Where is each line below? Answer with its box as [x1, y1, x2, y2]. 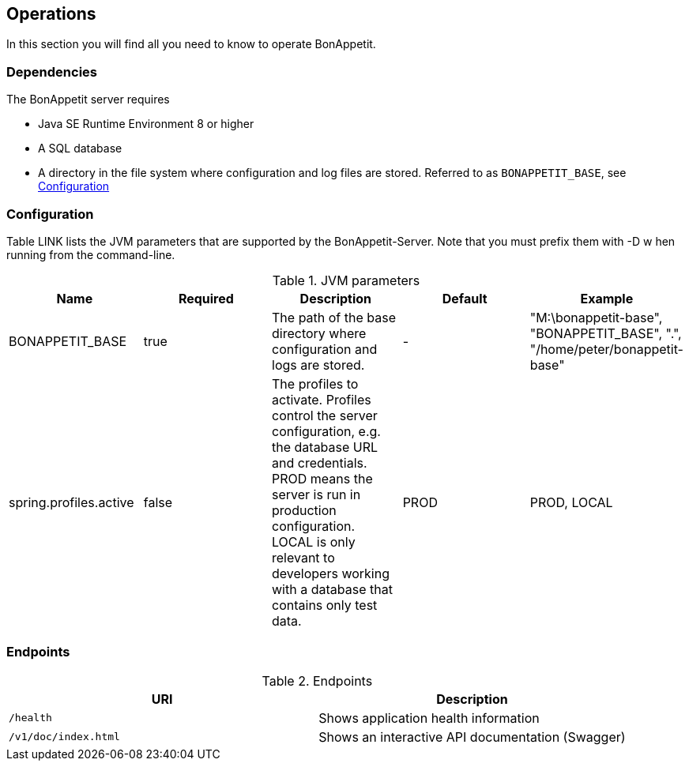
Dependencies [6, 63, 98, 80]
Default [442, 290, 488, 306]
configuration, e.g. [272, 423, 381, 439]
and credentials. [272, 454, 367, 471]
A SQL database [38, 141, 122, 156]
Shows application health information [318, 709, 540, 726]
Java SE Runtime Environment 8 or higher [38, 117, 254, 131]
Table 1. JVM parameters [272, 272, 420, 288]
